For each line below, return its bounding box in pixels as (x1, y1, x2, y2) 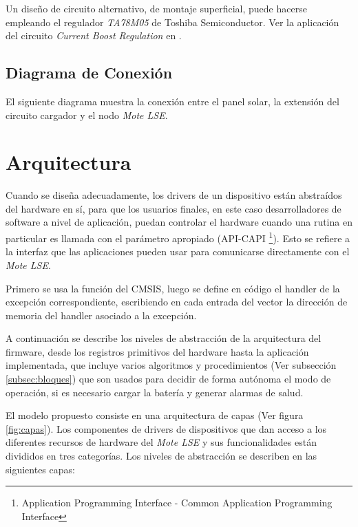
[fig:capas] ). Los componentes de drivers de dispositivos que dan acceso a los (6, 421, 327, 435)
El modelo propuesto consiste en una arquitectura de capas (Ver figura (6, 408, 304, 422)
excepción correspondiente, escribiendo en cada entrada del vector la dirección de (6, 294, 348, 309)
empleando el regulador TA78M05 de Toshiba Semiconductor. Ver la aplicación (6, 14, 339, 29)
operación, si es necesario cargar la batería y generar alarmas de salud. (6, 385, 304, 399)
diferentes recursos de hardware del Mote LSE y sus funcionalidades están (6, 435, 317, 449)
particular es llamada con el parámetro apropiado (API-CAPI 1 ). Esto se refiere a (6, 229, 350, 245)
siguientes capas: (6, 462, 75, 476)
